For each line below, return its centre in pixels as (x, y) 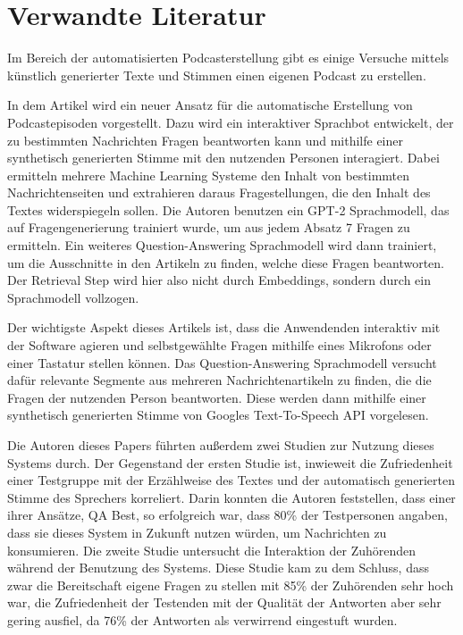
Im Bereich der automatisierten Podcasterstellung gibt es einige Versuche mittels (228, 58)
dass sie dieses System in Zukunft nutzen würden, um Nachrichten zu (197, 532)
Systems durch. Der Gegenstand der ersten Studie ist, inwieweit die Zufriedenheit (230, 462)
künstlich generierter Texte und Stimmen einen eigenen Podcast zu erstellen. (217, 75)
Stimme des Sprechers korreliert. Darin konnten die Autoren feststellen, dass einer (231, 497)
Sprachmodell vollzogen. (73, 297)
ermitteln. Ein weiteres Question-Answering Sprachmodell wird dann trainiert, (222, 245)
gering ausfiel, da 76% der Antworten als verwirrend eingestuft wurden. (202, 619)
